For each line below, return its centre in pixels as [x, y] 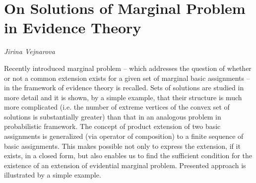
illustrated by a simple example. [53, 175]
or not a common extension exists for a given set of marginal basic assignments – [127, 78]
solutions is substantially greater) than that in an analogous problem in [113, 116]
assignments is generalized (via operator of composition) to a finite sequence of [124, 136]
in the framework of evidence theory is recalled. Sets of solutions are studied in [124, 88]
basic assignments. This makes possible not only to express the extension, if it [122, 146]
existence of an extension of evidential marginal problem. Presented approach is [125, 165]
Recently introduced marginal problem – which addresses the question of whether [128, 68]
